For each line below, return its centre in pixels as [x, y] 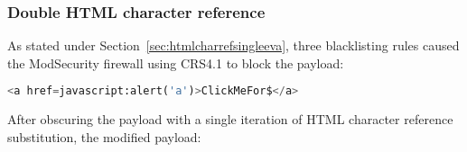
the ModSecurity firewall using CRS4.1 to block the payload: [176, 63]
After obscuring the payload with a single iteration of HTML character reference [230, 119]
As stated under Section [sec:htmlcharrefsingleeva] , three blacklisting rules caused [233, 45]
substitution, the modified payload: [104, 136]
